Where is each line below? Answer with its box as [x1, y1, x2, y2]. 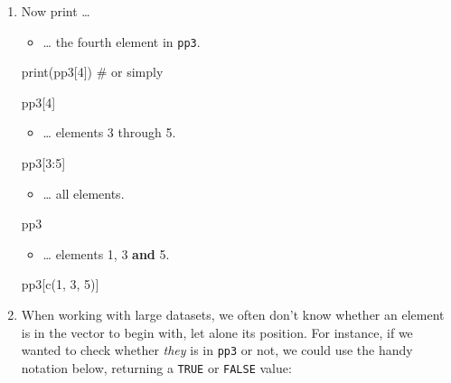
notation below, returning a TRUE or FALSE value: [21, 358, 292, 377]
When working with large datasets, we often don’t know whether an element [21, 305, 445, 323]
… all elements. [42, 183, 125, 202]
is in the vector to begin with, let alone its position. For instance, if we [21, 322, 413, 341]
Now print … [21, 2, 90, 20]
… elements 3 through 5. [42, 123, 176, 142]
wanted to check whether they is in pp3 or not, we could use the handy [21, 341, 413, 360]
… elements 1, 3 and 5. [42, 244, 170, 263]
